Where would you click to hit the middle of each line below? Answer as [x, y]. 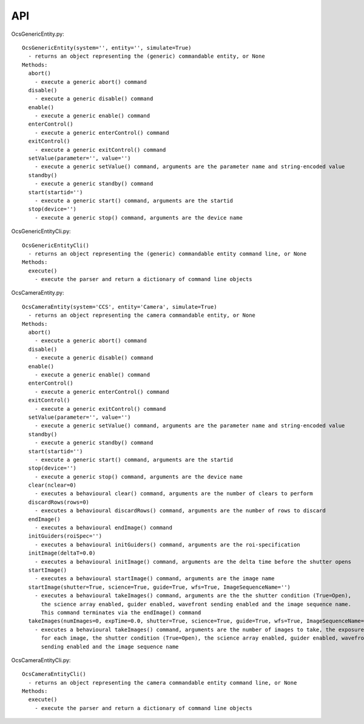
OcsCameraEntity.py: [38, 293]
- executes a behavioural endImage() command [103, 528]
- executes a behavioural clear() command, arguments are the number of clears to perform [174, 494]
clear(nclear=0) [52, 485]
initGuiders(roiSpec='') [65, 536]
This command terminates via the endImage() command [121, 612]
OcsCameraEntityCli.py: [41, 660]
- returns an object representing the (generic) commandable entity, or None [147, 56]
